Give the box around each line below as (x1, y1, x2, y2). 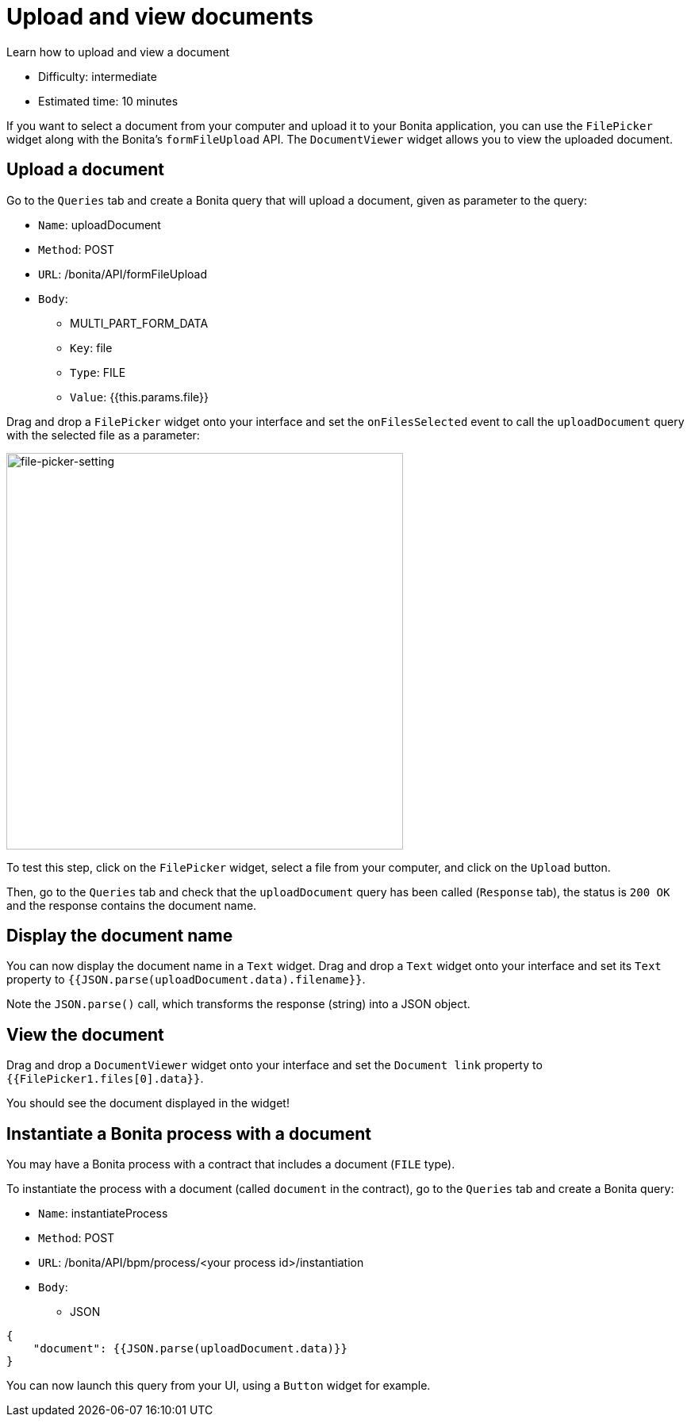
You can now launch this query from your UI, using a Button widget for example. (6, 1379, 431, 1393)
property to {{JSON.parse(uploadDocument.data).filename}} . (6, 972, 366, 987)
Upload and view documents (6, 3, 313, 30)
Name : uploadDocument (38, 217, 161, 232)
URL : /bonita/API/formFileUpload (38, 267, 208, 281)
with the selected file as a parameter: (6, 428, 200, 442)
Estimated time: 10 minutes (38, 94, 179, 108)
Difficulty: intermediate (38, 69, 157, 83)
